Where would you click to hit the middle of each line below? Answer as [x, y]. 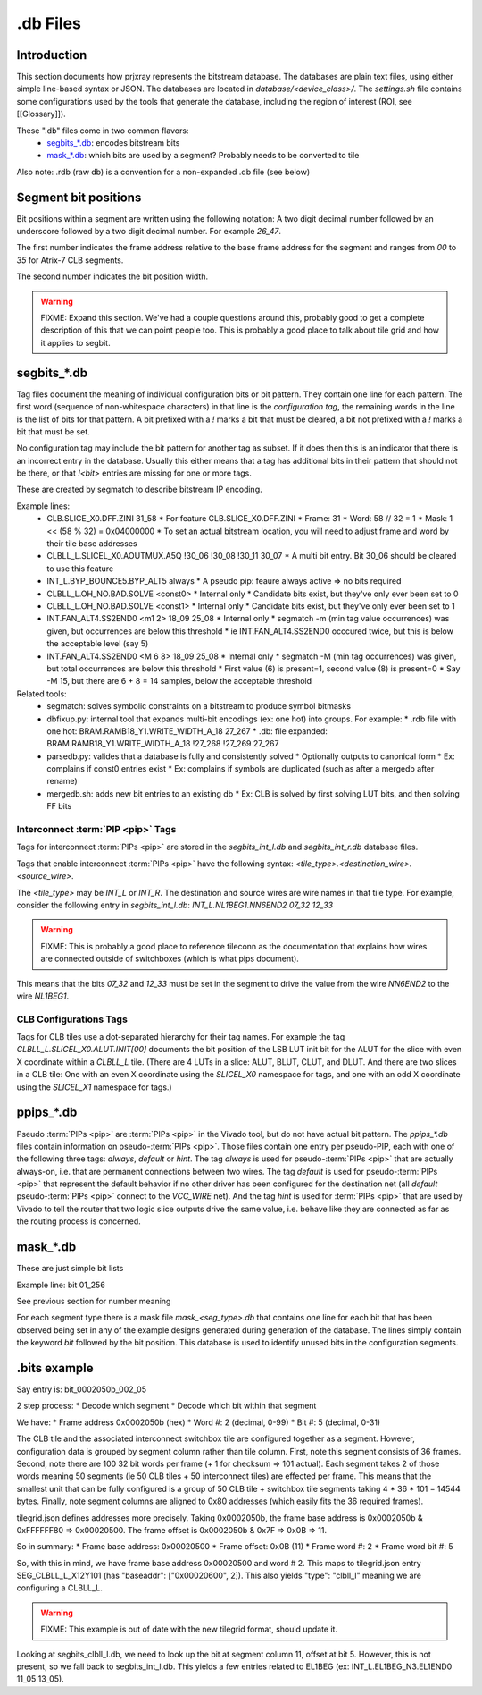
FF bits [59, 806]
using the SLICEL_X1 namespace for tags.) [95, 1087]
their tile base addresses [92, 544]
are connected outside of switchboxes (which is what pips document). [170, 959]
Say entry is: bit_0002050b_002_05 [82, 1389]
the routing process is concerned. [79, 1221]
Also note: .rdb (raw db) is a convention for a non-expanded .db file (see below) [163, 172]
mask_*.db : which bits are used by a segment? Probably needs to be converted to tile [203, 156]
